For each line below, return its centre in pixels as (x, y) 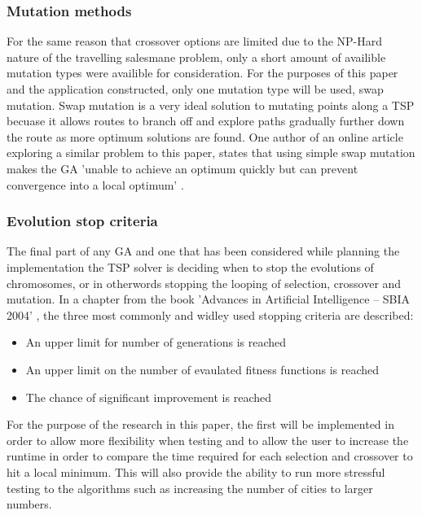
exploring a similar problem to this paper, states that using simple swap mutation (211, 153)
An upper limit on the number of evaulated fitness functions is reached (202, 369)
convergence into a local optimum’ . (95, 184)
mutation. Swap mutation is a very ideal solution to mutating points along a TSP (211, 105)
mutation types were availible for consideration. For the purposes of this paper (202, 73)
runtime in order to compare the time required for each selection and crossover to (210, 456)
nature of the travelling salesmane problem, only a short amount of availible (196, 57)
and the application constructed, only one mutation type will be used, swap (195, 89)
